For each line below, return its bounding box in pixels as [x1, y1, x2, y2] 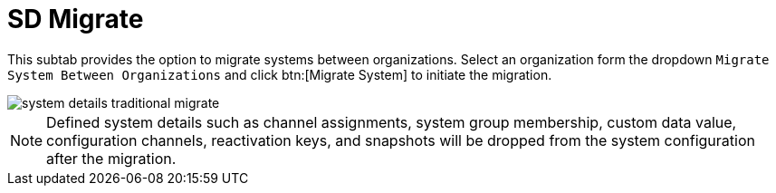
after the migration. [46, 149, 177, 168]
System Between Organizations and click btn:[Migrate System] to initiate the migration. [7, 66, 552, 82]
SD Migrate [7, 4, 144, 34]
